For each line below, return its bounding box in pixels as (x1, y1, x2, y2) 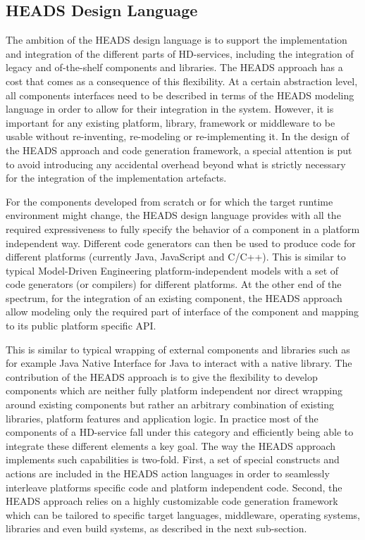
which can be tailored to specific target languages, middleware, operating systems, (6, 507, 360, 522)
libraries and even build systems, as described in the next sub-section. (6, 521, 307, 536)
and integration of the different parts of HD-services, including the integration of (6, 46, 354, 61)
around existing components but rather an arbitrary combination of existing (6, 397, 335, 412)
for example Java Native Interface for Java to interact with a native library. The (6, 356, 352, 370)
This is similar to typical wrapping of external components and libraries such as (6, 341, 350, 356)
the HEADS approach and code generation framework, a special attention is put (6, 142, 352, 157)
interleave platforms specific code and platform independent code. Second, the (6, 479, 342, 494)
